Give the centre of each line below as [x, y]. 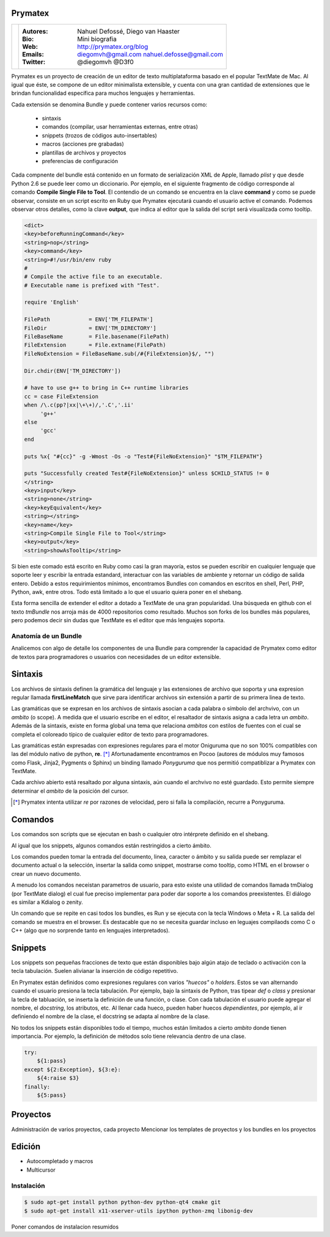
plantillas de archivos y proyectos [84, 152]
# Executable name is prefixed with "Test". [92, 285]
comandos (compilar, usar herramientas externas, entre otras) [120, 127]
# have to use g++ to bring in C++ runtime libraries [106, 388]
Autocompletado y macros [60, 1161]
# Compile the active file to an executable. [94, 277]
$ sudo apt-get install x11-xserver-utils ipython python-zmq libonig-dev [139, 1211]
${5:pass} [52, 1095]
